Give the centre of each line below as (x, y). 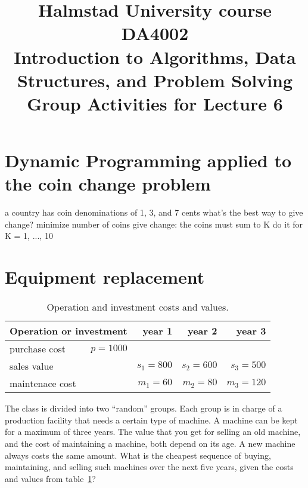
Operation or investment (69, 331)
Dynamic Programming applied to (148, 160)
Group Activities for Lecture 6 (155, 103)
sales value (32, 366)
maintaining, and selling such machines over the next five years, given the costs (149, 467)
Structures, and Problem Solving (155, 80)
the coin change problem (108, 184)
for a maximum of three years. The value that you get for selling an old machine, (153, 432)
